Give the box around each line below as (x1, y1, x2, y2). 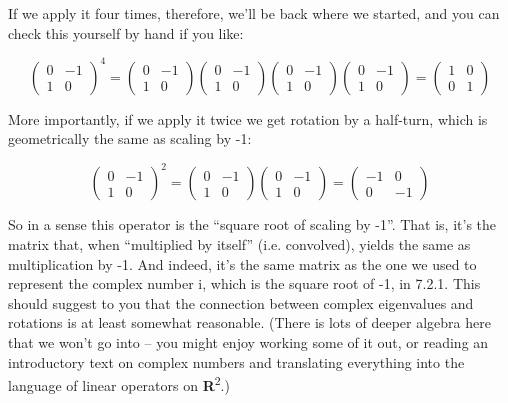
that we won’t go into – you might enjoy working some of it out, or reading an (8, 331, 489, 352)
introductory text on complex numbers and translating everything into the (8, 351, 465, 372)
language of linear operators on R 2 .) (8, 372, 230, 395)
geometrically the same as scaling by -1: (8, 128, 252, 149)
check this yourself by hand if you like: (8, 22, 244, 43)
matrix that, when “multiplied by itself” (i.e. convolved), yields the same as (8, 233, 471, 254)
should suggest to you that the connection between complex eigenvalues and (8, 292, 474, 313)
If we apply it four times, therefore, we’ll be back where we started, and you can (8, 3, 500, 23)
